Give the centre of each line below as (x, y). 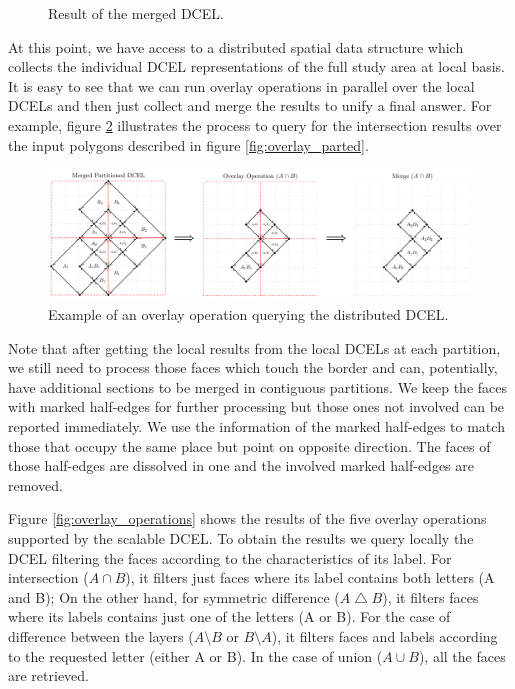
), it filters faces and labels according (384, 635)
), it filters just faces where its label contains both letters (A (310, 577)
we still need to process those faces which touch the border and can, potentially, (253, 367)
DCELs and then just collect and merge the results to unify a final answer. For (250, 105)
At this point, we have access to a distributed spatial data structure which (236, 46)
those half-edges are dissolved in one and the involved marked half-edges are (241, 465)
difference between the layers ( (101, 635)
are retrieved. (49, 675)
